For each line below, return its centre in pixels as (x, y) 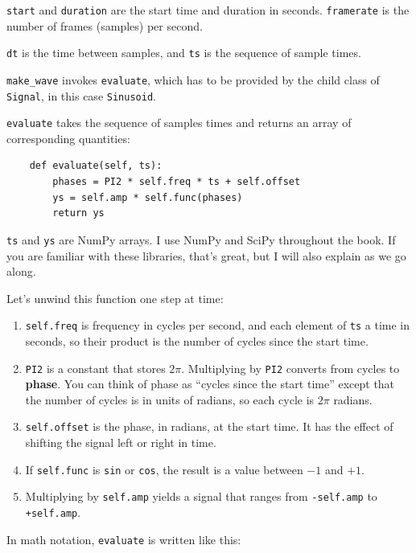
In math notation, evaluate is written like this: (124, 539)
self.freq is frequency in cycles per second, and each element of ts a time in (218, 325)
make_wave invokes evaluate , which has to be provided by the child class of (193, 79)
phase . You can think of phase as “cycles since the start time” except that (210, 384)
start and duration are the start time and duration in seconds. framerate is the (208, 10)
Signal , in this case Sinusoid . (81, 95)
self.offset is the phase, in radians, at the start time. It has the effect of (209, 426)
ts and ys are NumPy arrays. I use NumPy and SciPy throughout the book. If (201, 239)
